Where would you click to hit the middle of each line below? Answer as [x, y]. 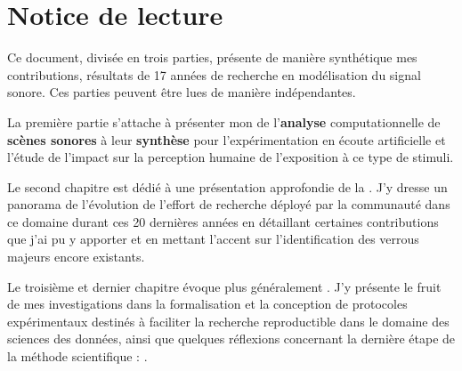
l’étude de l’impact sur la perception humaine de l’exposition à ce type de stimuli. [231, 157]
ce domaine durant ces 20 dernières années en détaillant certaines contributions [223, 221]
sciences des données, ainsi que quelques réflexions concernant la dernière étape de [231, 339]
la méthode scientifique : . [77, 356]
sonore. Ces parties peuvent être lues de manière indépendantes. [182, 92]
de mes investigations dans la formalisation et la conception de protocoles [207, 304]
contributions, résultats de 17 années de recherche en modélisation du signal [214, 74]
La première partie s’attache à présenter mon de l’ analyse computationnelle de [224, 121]
